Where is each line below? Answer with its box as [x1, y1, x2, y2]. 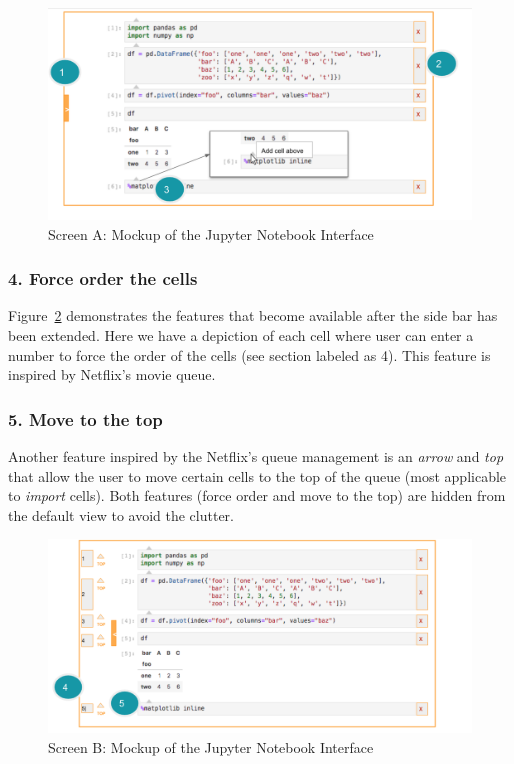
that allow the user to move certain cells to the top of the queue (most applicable [8, 465, 507, 486]
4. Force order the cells [8, 266, 198, 291]
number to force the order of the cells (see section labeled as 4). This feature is [8, 344, 491, 365]
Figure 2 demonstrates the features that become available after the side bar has [8, 305, 498, 326]
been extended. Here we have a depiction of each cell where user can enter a [8, 325, 474, 345]
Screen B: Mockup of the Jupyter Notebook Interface [48, 736, 374, 757]
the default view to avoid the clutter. [8, 504, 234, 525]
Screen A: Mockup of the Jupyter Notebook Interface [48, 223, 374, 244]
